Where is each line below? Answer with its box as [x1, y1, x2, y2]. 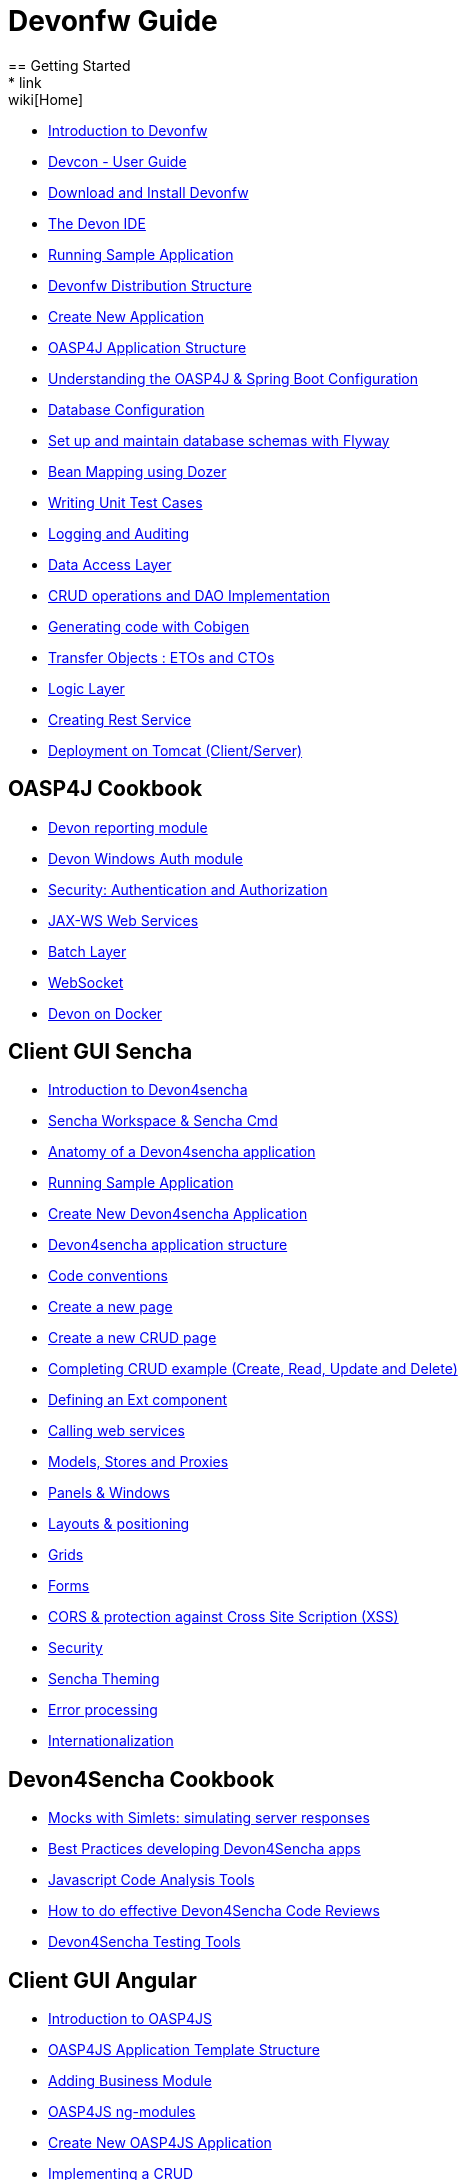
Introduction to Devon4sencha [48, 1081, 248, 1099]
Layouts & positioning [48, 1515, 190, 1533]
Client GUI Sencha [8, 1039, 193, 1065]
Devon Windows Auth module [48, 849, 243, 867]
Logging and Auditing [48, 524, 190, 542]
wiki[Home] [8, 90, 84, 108]
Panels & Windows [48, 1484, 170, 1502]
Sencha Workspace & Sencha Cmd [48, 1112, 278, 1130]
